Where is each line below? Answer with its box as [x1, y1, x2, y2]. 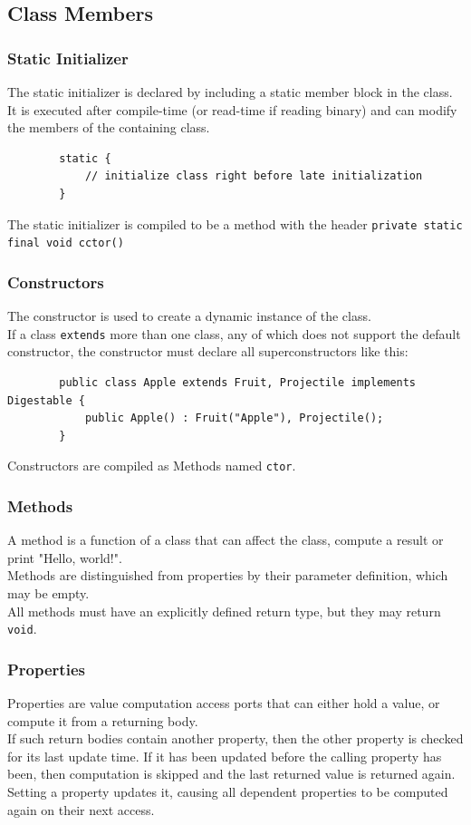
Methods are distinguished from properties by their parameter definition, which [7, 566, 448, 585]
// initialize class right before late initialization [84, 170, 423, 183]
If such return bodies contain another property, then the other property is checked [7, 729, 464, 748]
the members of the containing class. [7, 118, 210, 137]
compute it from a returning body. [7, 711, 198, 730]
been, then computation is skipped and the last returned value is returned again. [7, 764, 456, 783]
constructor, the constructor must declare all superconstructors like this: [7, 342, 409, 361]
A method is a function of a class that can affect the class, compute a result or [7, 530, 444, 549]
